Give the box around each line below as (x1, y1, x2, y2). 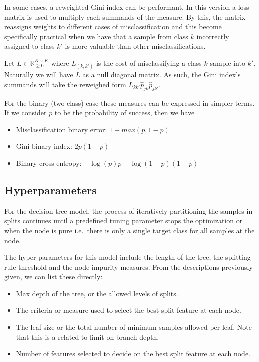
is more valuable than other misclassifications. (65, 41, 206, 51)
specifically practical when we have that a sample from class (4, 31, 188, 41)
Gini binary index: (16, 141, 72, 151)
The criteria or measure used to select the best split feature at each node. (16, 305, 241, 315)
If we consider (4, 107, 47, 118)
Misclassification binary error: (16, 124, 107, 134)
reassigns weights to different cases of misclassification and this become (4, 21, 222, 32)
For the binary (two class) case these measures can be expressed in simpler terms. (4, 97, 255, 108)
